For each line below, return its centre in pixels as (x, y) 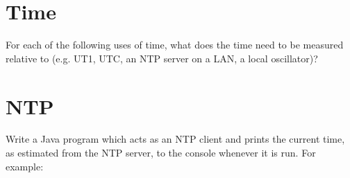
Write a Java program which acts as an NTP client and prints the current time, (175, 139)
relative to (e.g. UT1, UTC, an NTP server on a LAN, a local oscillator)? (162, 58)
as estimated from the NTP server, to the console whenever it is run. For (161, 153)
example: (25, 166)
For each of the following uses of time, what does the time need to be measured (175, 45)
